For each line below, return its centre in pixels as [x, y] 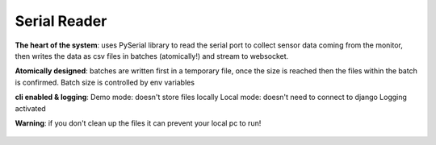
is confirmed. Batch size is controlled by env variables [105, 82]
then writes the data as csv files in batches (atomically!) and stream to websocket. [152, 56]
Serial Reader [61, 21]
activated [30, 108]
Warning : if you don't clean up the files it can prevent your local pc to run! [138, 123]
